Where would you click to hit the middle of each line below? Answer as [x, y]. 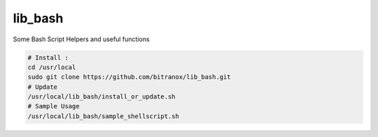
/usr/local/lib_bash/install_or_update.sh [101, 97]
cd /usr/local [52, 67]
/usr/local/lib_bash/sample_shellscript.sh [104, 116]
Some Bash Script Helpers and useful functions [81, 39]
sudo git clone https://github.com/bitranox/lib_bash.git [129, 77]
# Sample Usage [54, 106]
